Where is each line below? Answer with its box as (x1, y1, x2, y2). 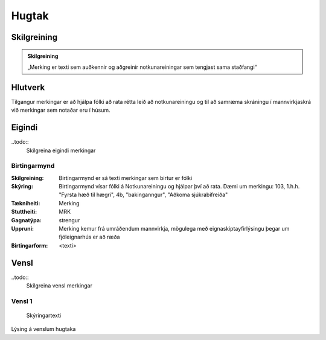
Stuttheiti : (11, 208, 37, 216)
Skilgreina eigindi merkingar (26, 147, 96, 154)
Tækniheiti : (11, 199, 40, 207)
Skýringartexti (26, 312, 62, 319)
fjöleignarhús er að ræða (59, 233, 120, 241)
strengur (59, 216, 80, 223)
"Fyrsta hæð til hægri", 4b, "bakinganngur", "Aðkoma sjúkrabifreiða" (59, 191, 228, 199)
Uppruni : (11, 225, 34, 233)
